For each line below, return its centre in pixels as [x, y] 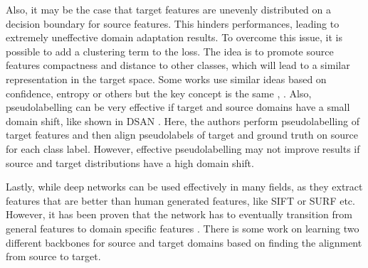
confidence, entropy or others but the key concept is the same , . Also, [159, 93]
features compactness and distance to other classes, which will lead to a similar [178, 65]
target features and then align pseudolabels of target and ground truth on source [182, 135]
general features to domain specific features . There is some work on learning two [183, 228]
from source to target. [53, 256]
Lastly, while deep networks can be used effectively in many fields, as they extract [184, 187]
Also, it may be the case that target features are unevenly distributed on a [169, 9]
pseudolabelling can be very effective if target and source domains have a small [178, 107]
